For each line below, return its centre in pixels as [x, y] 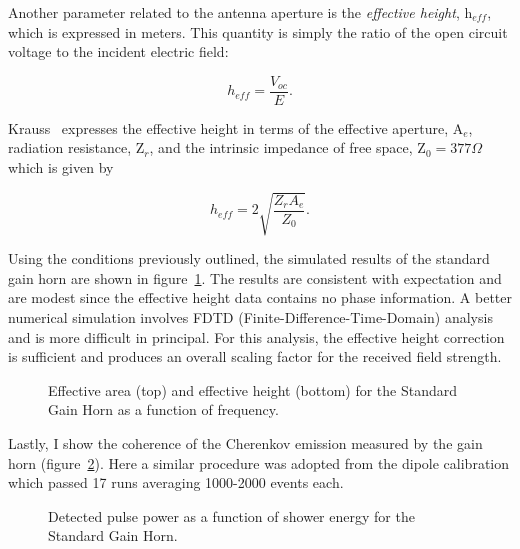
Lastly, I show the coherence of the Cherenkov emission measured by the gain [245, 442]
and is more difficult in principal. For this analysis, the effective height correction [256, 336]
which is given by [61, 167]
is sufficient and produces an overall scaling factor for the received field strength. [255, 356]
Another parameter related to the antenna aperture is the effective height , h [240, 12]
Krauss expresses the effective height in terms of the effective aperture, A [236, 127]
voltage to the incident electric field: [118, 51]
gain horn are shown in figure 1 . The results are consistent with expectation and [255, 277]
